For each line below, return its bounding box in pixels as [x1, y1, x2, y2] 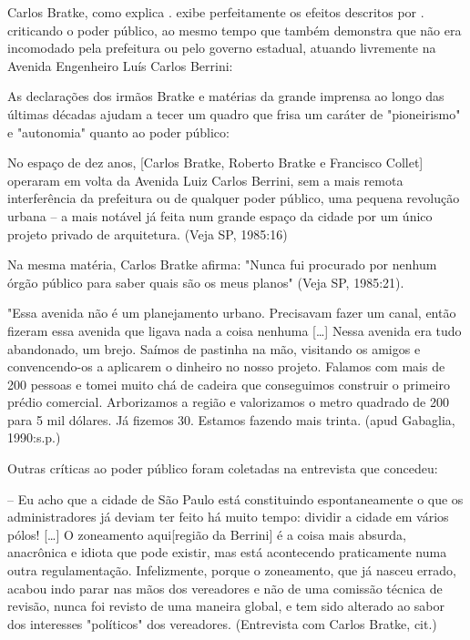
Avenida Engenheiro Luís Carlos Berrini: [7, 56, 233, 75]
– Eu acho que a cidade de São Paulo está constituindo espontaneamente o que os [7, 489, 464, 508]
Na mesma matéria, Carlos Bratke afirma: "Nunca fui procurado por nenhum [7, 255, 437, 274]
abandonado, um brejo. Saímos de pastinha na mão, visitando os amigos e [7, 339, 421, 358]
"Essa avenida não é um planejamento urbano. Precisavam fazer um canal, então [7, 303, 456, 322]
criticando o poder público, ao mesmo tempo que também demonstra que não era [7, 20, 462, 39]
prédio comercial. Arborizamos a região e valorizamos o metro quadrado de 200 [7, 392, 449, 411]
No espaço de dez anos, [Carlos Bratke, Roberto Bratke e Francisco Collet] [7, 153, 424, 172]
